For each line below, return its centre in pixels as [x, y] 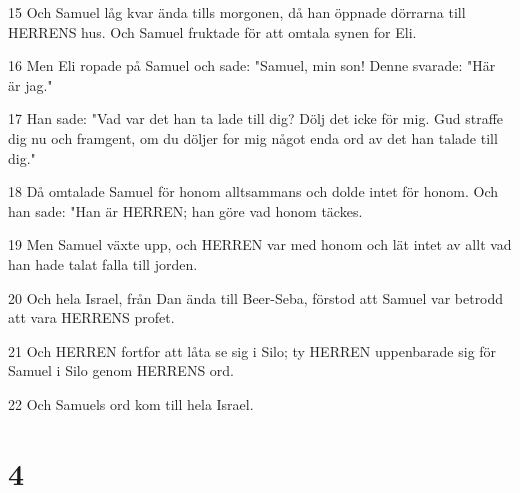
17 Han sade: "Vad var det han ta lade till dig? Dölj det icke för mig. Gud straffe [256, 118]
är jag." [30, 84]
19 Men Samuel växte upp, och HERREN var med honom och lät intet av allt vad [260, 244]
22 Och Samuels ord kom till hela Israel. [131, 403]
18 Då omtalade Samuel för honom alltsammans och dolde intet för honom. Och [253, 191]
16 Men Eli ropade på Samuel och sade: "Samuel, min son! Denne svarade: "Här [252, 65]
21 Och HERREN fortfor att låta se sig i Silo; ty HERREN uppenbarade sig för [252, 350]
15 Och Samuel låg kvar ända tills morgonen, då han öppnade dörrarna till [237, 12]
